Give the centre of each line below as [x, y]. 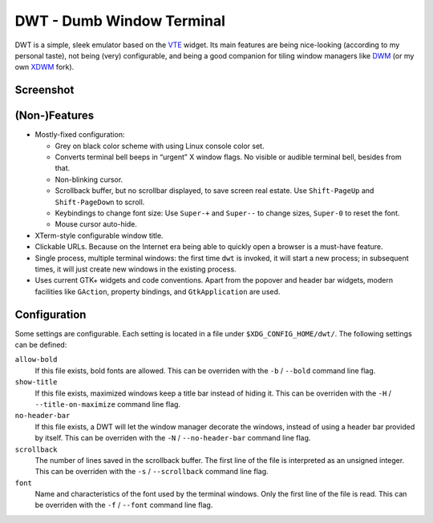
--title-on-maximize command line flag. [107, 404]
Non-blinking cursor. [89, 179]
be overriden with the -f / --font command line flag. [124, 505]
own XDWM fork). [45, 67]
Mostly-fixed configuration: [80, 135]
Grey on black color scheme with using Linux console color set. [160, 146]
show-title [36, 382]
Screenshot [45, 90]
